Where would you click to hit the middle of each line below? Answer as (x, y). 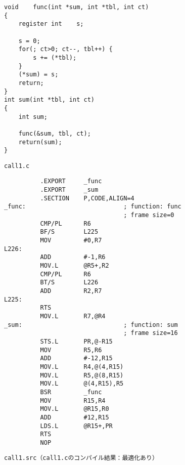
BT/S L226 (69, 283)
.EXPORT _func (71, 181)
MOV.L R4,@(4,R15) (82, 367)
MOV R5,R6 (71, 350)
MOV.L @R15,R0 (75, 409)
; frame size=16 (151, 333)
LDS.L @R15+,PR (76, 426)
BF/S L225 (69, 232)
